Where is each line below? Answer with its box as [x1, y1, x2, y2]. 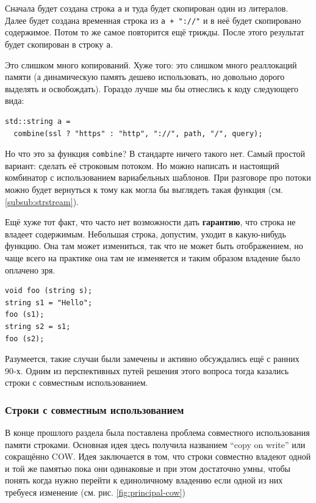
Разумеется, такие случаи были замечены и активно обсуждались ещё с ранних [5, 352, 300, 365]
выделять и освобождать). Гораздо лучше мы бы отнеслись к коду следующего [5, 82, 299, 95]
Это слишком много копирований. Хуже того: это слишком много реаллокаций [5, 58, 297, 71]
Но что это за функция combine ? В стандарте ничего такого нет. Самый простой [5, 147, 306, 160]
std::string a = [5, 117, 71, 126]
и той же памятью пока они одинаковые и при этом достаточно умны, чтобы [5, 461, 290, 474]
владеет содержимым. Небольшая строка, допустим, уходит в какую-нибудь [5, 227, 286, 240]
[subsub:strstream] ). [5, 195, 79, 208]
